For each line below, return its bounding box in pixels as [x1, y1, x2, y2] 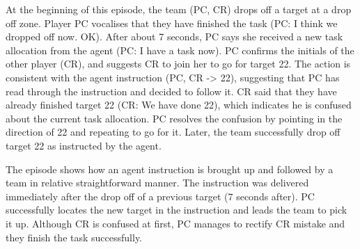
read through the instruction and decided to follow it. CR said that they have [6, 83, 337, 98]
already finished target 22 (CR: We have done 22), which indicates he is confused [6, 97, 352, 112]
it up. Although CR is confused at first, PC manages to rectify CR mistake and [6, 216, 345, 230]
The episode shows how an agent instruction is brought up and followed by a [6, 161, 334, 176]
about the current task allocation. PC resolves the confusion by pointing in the [6, 111, 343, 125]
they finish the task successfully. [6, 230, 142, 244]
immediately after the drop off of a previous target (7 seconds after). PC [6, 188, 315, 203]
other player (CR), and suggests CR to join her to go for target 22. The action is [6, 56, 351, 71]
